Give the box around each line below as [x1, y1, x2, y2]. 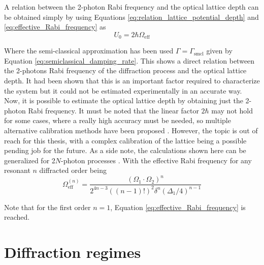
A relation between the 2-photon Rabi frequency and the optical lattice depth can [4, 2, 259, 12]
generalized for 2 [4, 155, 55, 165]
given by [206, 45, 233, 56]
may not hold [211, 105, 253, 115]
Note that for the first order [4, 201, 91, 212]
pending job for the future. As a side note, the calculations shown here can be [4, 145, 246, 156]
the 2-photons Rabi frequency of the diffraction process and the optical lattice [4, 65, 247, 76]
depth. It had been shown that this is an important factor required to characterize [4, 75, 260, 86]
